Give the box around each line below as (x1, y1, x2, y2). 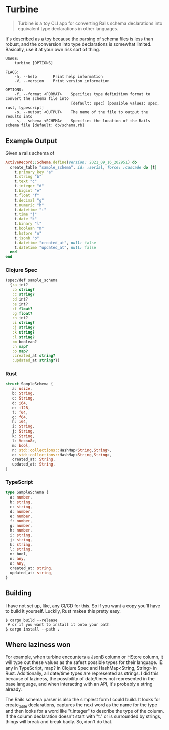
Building (5, 589, 32, 598)
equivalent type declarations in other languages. (17, 25, 119, 31)
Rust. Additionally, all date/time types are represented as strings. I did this (5, 670, 159, 676)
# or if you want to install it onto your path (7, 622, 110, 627)
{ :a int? (10, 283, 28, 288)
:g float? (12, 311, 33, 316)
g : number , (10, 523, 33, 528)
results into (5, 114, 33, 119)
